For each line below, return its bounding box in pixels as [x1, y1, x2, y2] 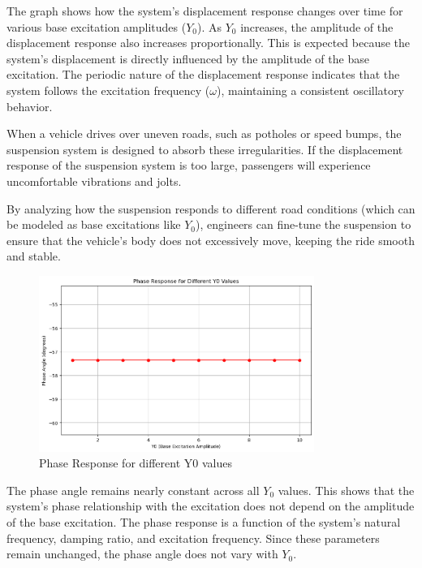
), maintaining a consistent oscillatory [217, 81, 404, 98]
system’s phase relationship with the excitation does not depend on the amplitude [6, 497, 415, 514]
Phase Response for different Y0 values [39, 454, 232, 471]
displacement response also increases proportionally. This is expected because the [6, 34, 411, 51]
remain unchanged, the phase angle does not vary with [6, 545, 278, 562]
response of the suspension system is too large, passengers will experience [6, 157, 371, 174]
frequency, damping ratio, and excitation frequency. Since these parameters [6, 529, 380, 546]
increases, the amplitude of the [240, 18, 394, 35]
